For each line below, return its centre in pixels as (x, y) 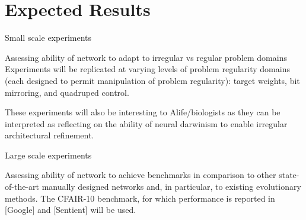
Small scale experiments (48, 38)
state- (289, 175)
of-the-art (22, 187)
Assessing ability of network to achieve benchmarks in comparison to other (141, 175)
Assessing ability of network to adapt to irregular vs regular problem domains (146, 57)
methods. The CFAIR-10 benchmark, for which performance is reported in (140, 198)
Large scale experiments (48, 155)
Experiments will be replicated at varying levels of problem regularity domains (147, 69)
